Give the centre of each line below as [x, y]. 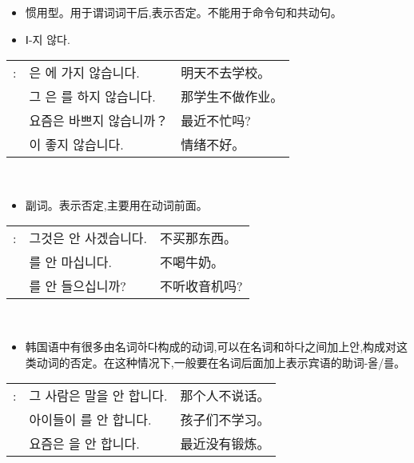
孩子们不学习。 [225, 420]
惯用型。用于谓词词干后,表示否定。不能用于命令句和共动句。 [183, 12]
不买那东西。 [199, 238]
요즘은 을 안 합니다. [84, 444]
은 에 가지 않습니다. [84, 73]
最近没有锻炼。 [225, 444]
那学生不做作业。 [232, 97]
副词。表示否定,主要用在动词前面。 [116, 204]
